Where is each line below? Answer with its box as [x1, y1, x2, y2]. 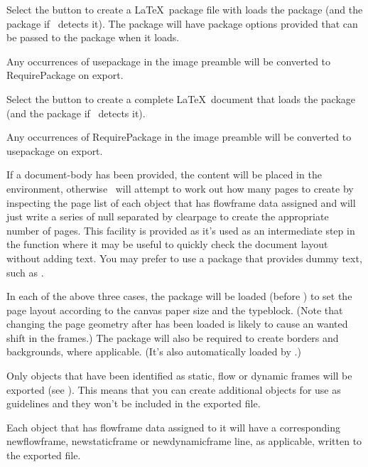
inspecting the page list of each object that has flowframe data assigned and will [6, 195, 356, 210]
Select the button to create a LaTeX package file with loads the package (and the [6, 2, 363, 16]
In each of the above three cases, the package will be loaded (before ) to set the [6, 289, 352, 304]
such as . [6, 264, 44, 279]
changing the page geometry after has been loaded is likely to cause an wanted [6, 316, 348, 331]
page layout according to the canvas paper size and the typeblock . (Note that [6, 302, 343, 317]
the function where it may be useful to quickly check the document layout [6, 237, 328, 252]
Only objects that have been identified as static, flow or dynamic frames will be [6, 368, 352, 383]
